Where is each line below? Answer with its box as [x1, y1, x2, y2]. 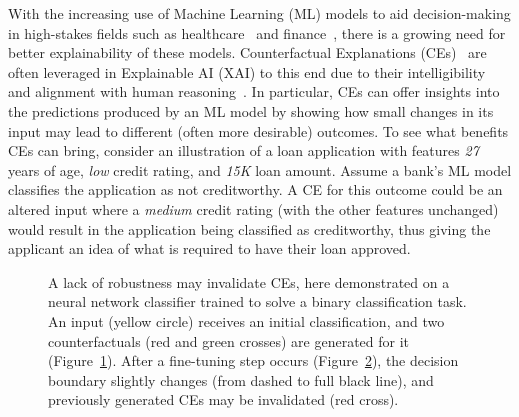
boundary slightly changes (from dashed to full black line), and [48, 369, 434, 390]
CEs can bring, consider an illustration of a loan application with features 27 [8, 140, 479, 161]
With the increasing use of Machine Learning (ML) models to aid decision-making [8, 3, 511, 23]
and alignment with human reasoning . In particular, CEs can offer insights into [8, 81, 500, 102]
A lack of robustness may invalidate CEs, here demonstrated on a [48, 271, 450, 292]
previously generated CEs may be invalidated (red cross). [48, 389, 399, 410]
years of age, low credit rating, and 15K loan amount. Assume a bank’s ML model [8, 159, 512, 180]
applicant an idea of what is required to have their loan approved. [8, 238, 411, 259]
